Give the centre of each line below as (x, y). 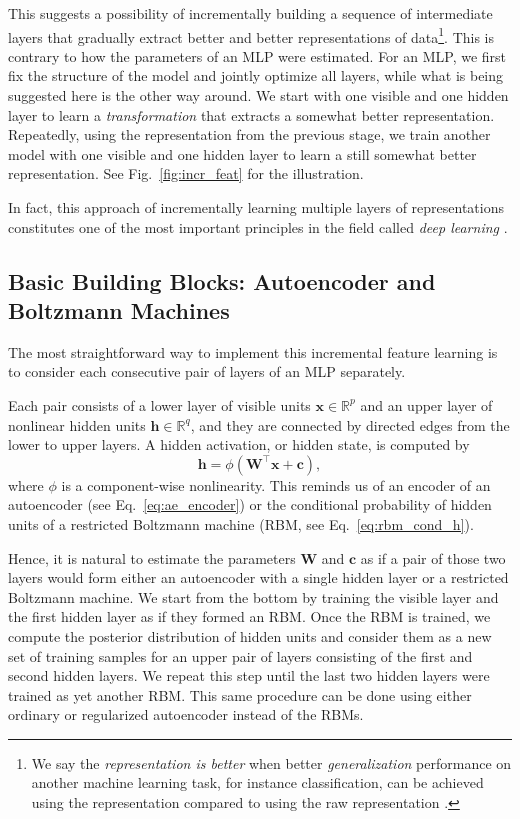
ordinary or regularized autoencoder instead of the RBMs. (186, 714)
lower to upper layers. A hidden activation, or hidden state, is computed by (239, 444)
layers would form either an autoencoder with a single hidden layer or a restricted (258, 577)
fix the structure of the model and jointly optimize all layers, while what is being (256, 75)
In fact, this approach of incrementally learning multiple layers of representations (256, 207)
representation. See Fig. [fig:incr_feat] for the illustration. (186, 173)
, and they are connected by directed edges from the (350, 424)
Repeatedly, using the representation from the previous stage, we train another (249, 134)
